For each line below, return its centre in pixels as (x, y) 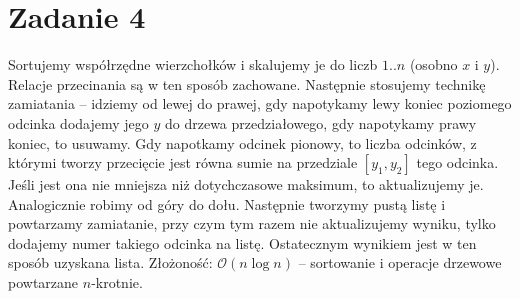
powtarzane (43, 282)
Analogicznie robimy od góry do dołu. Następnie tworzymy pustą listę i (227, 203)
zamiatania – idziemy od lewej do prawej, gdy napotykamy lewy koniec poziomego (260, 103)
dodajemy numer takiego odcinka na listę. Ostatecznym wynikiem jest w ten (242, 242)
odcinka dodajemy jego (78, 122)
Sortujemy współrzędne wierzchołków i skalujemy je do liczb (193, 64)
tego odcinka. (457, 162)
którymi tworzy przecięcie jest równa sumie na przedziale (183, 162)
